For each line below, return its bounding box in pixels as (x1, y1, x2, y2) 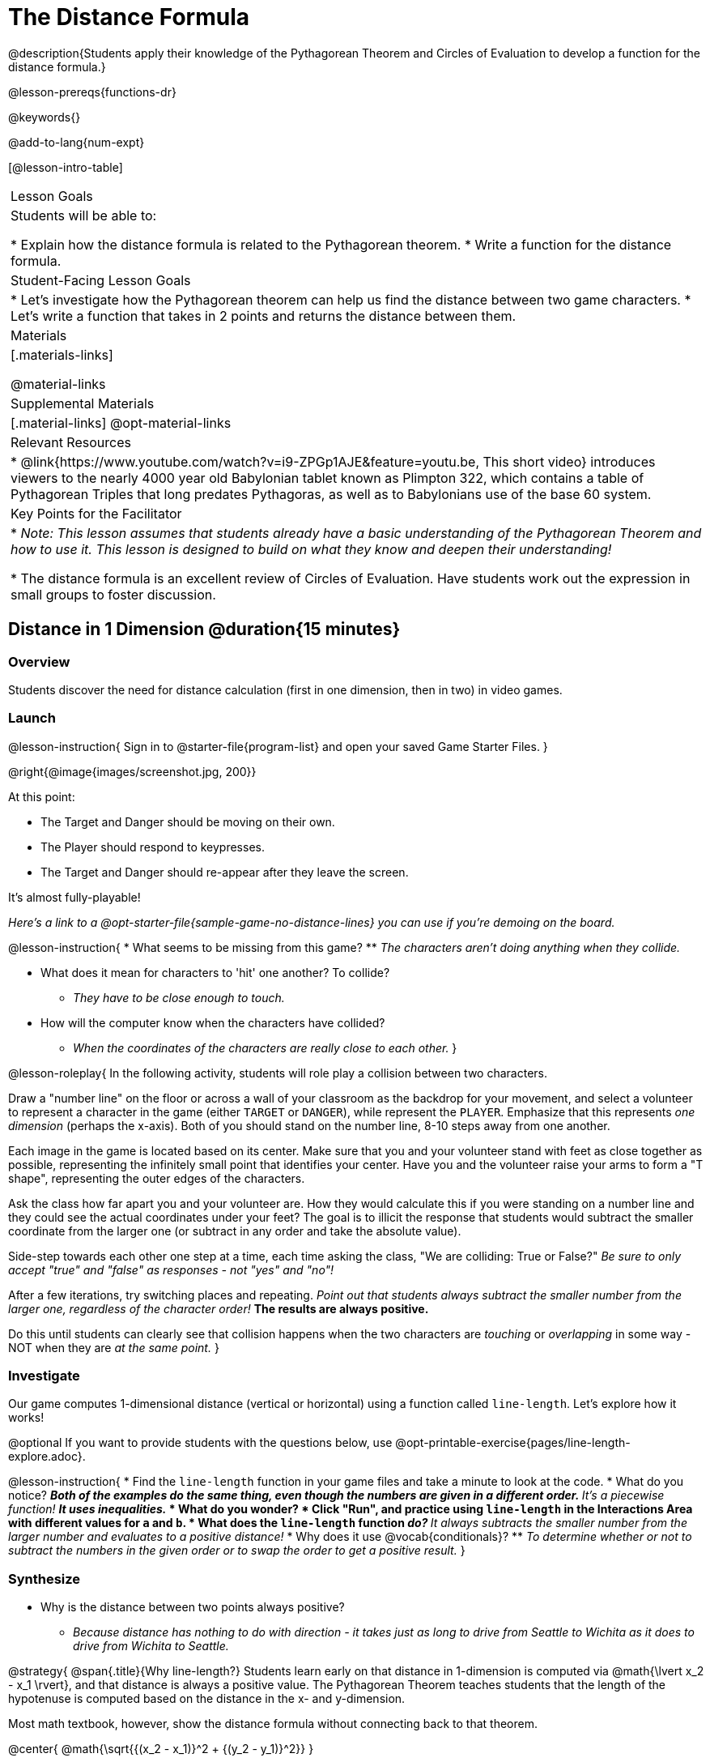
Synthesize (8, 1570, 81, 1587)
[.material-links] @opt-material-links (11, 414, 232, 431)
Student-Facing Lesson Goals (11, 271, 191, 288)
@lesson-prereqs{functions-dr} (8, 84, 176, 99)
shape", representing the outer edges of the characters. (8, 1171, 305, 1185)
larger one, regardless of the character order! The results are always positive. (8, 1301, 429, 1316)
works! (8, 1410, 45, 1425)
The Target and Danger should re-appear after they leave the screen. (40, 864, 409, 879)
